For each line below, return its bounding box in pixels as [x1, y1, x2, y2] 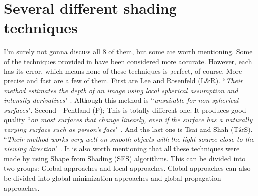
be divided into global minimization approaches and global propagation [4, 173, 221, 183]
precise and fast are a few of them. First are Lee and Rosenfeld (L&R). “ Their [4, 75, 243, 86]
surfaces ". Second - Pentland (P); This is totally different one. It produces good [4, 104, 246, 115]
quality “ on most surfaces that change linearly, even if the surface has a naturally [4, 114, 253, 125]
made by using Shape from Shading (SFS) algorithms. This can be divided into [4, 153, 246, 163]
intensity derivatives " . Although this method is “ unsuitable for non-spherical [4, 95, 239, 105]
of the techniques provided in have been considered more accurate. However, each [4, 56, 252, 66]
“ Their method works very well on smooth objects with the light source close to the [4, 133, 254, 144]
